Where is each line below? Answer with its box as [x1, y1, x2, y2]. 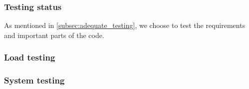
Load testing [4, 51, 55, 63]
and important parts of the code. [4, 29, 104, 40]
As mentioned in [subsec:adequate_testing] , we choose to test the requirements [4, 20, 246, 30]
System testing [4, 74, 65, 86]
